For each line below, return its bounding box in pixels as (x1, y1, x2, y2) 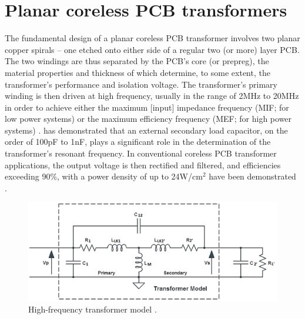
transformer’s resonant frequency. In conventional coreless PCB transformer (5, 147, 277, 159)
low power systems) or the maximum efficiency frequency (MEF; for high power (5, 112, 292, 125)
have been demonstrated (209, 170, 296, 182)
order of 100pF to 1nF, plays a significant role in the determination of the (5, 135, 271, 148)
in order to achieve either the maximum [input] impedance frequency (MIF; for (5, 101, 289, 113)
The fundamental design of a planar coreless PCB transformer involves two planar (5, 32, 300, 44)
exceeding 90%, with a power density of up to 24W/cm (5, 170, 203, 182)
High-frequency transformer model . (28, 303, 157, 315)
